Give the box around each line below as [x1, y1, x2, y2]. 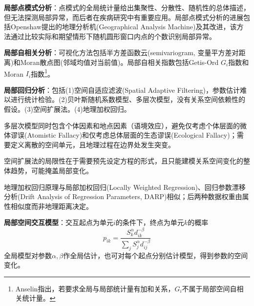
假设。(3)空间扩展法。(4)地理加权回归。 [4, 104, 131, 114]
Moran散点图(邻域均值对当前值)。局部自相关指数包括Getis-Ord [20, 57, 219, 67]
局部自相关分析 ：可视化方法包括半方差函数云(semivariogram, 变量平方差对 [4, 47, 239, 58]
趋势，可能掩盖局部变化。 [10, 165, 93, 175]
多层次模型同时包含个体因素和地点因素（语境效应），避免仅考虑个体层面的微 [4, 120, 247, 130]
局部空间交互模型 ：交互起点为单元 [4, 217, 113, 227]
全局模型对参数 [4, 250, 52, 260]
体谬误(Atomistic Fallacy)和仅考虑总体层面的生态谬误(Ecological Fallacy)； [4, 130, 237, 140]
